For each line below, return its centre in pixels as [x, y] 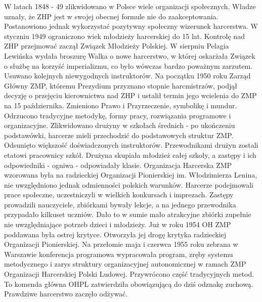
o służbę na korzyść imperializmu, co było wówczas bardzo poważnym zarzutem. [128, 66]
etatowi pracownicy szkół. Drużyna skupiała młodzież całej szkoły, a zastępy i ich [130, 155]
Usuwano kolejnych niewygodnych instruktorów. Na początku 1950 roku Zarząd [127, 76]
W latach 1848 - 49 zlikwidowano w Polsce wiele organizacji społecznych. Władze [130, 6]
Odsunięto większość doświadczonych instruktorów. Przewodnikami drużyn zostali [131, 145]
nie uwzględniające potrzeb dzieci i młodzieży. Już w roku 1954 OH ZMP [118, 224]
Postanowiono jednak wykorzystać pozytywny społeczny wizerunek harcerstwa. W [131, 26]
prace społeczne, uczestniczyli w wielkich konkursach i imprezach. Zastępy [119, 195]
